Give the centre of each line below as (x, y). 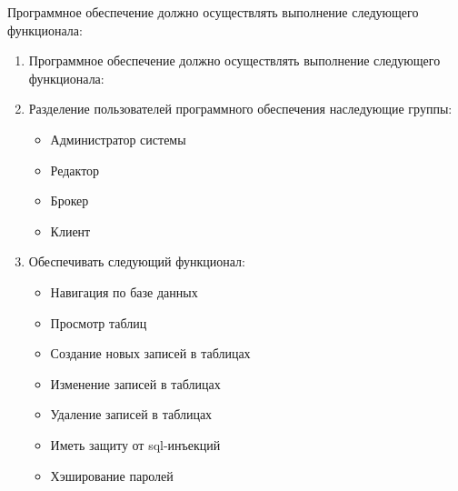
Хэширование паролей (112, 475)
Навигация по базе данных (124, 291)
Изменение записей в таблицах (135, 383)
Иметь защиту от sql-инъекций (135, 444)
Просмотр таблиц (99, 322)
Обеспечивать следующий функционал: (137, 261)
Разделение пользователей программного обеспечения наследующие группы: (240, 109)
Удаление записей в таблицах (131, 414)
